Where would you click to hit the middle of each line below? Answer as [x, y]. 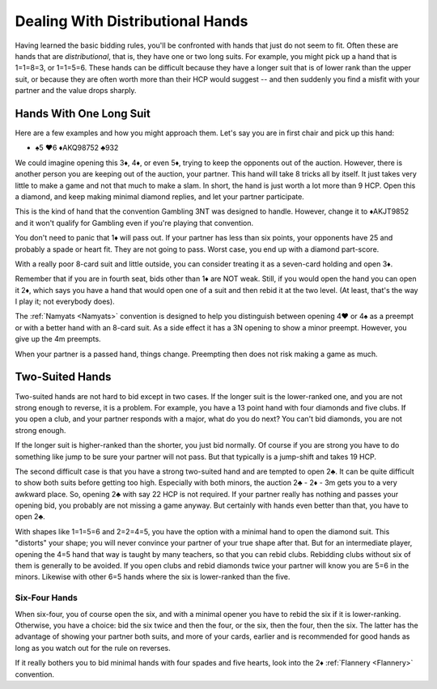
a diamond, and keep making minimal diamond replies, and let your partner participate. [160, 196]
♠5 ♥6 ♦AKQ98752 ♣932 [77, 148]
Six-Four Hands [47, 598]
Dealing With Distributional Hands [132, 21]
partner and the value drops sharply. [76, 91]
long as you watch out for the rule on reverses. [93, 648]
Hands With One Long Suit [83, 113]
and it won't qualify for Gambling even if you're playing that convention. [134, 223]
